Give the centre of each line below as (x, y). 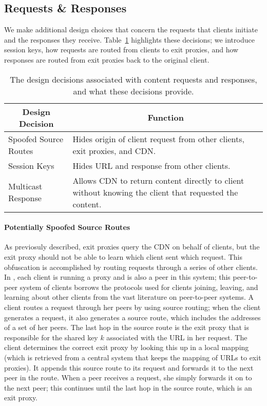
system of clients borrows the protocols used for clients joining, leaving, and (139, 287)
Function (166, 118)
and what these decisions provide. (133, 91)
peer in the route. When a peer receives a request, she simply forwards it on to (128, 378)
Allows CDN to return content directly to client (158, 180)
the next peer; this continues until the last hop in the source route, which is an (128, 387)
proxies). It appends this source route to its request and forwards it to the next (129, 367)
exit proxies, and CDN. (114, 150)
